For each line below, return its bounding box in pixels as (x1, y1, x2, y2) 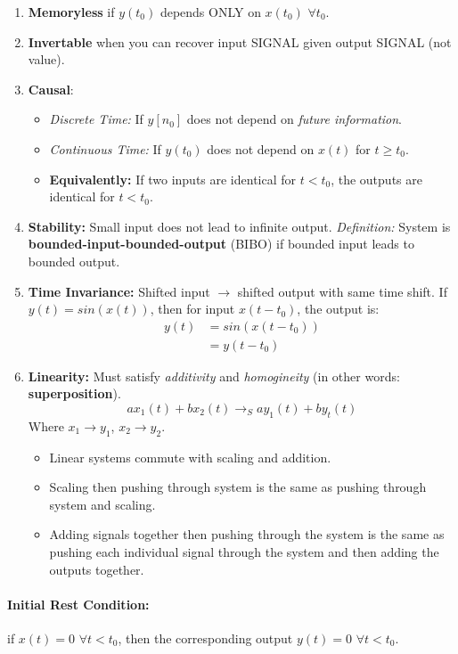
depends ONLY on (159, 3, 261, 20)
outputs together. (49, 560, 144, 578)
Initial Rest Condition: (7, 594, 150, 613)
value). (28, 50, 65, 69)
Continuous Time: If (49, 139, 161, 158)
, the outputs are (331, 169, 422, 188)
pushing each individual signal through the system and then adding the (49, 542, 439, 560)
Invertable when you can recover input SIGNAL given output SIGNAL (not (28, 32, 452, 51)
